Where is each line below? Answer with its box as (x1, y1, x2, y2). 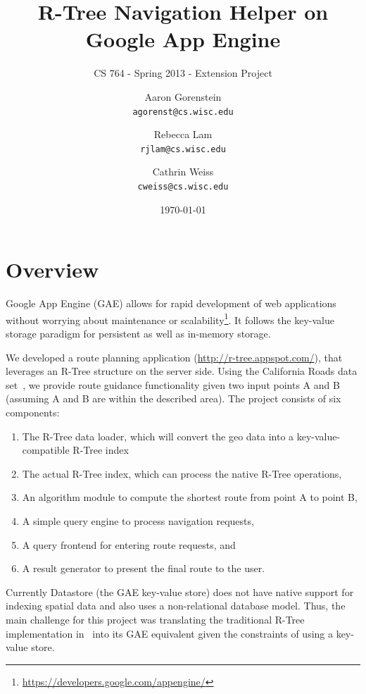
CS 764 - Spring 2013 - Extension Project (94, 66, 272, 80)
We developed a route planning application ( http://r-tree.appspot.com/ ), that (6, 349, 343, 364)
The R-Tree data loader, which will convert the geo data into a (22, 428, 294, 443)
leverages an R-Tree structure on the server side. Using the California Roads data (6, 364, 358, 378)
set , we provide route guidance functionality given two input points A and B (6, 377, 340, 392)
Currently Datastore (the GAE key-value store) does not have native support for (6, 584, 354, 599)
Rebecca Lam (153, 127, 213, 142)
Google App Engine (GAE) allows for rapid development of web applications (6, 296, 336, 311)
